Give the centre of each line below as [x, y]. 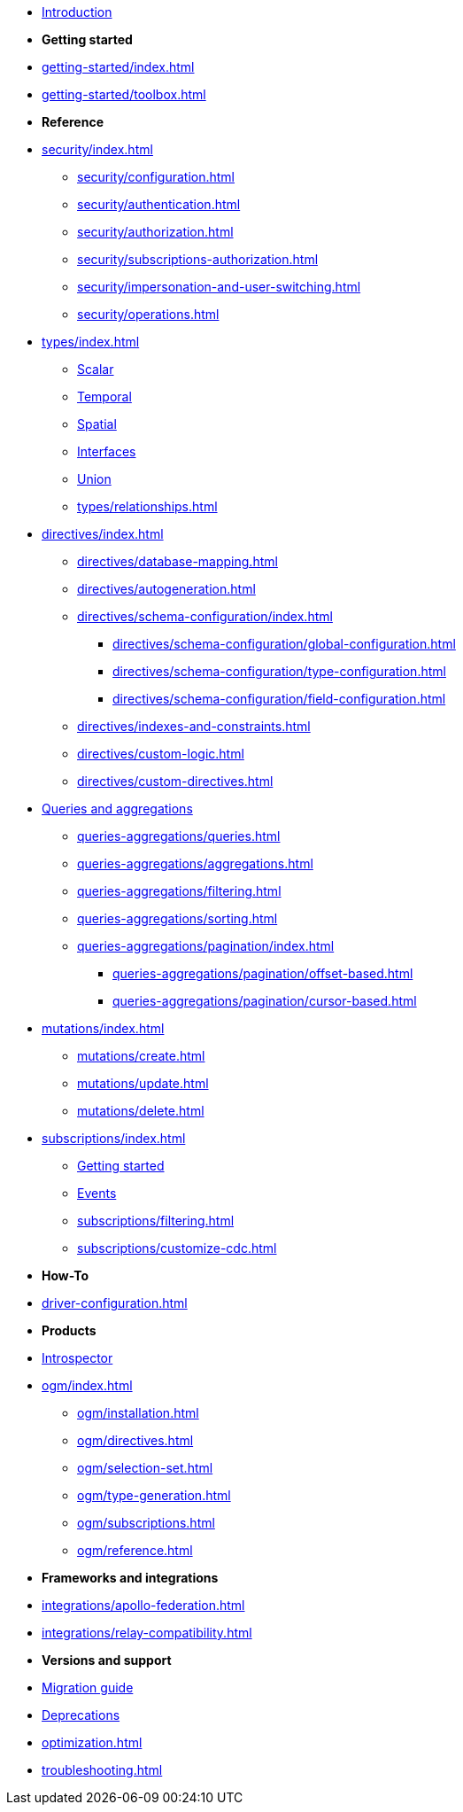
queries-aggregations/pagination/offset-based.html [263, 973]
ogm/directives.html [135, 1440]
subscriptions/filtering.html [156, 1221]
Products [69, 1330]
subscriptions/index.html [114, 1138]
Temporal [104, 397]
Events [97, 1193]
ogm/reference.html [135, 1550]
